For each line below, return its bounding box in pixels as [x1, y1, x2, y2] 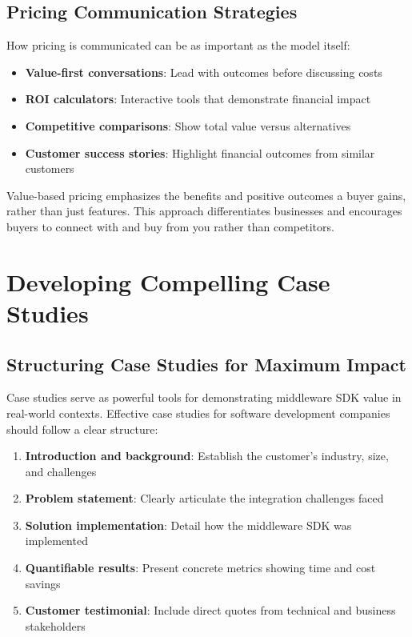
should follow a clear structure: [6, 420, 158, 437]
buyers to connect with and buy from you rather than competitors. [6, 218, 334, 234]
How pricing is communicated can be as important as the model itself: [6, 37, 350, 54]
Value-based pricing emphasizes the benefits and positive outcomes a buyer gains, [6, 186, 406, 203]
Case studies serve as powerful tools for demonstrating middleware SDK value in [6, 389, 402, 406]
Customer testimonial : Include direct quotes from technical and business [25, 602, 396, 619]
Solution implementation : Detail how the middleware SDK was [25, 516, 352, 533]
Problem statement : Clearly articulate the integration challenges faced [25, 490, 384, 507]
